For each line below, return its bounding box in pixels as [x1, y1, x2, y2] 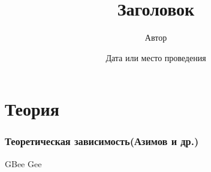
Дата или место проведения [106, 51, 206, 64]
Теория [5, 96, 59, 121]
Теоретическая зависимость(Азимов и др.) [5, 134, 199, 149]
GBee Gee [5, 157, 42, 170]
